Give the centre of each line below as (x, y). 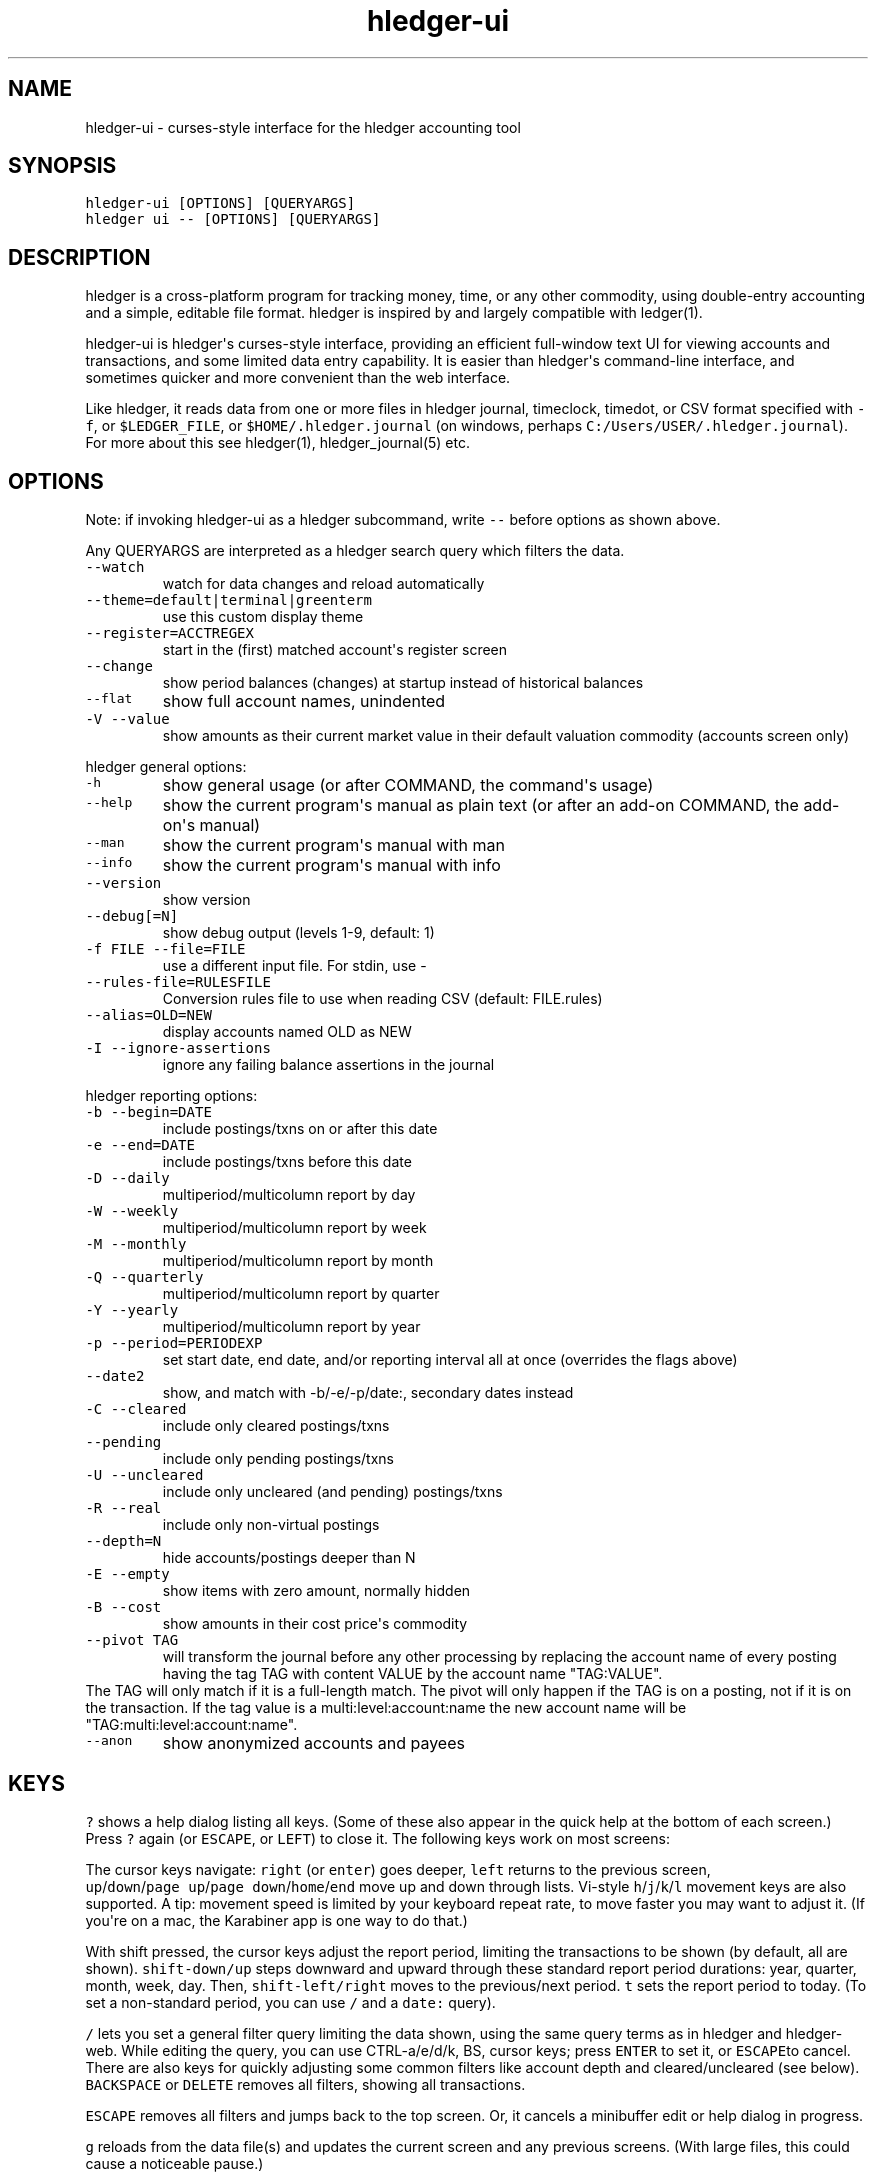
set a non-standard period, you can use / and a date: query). (290, 2002)
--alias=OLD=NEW (148, 1015)
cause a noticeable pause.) (174, 2163)
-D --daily (127, 1178)
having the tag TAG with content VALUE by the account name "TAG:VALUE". (412, 1674)
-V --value (127, 719)
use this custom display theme (263, 617)
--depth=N (123, 1541)
